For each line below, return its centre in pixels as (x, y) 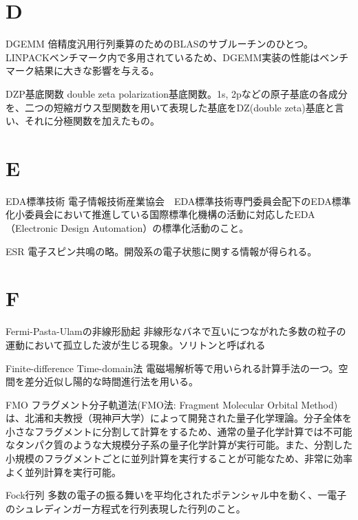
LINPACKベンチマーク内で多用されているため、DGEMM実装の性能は (163, 57)
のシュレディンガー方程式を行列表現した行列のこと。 (126, 508)
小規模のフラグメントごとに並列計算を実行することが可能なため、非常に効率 (179, 458)
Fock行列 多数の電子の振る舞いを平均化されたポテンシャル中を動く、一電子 (176, 495)
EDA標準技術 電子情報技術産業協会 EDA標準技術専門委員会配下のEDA (169, 201)
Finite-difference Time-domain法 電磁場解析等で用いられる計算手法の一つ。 (172, 368)
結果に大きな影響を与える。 (97, 71)
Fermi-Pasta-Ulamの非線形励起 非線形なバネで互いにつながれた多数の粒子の (176, 331)
